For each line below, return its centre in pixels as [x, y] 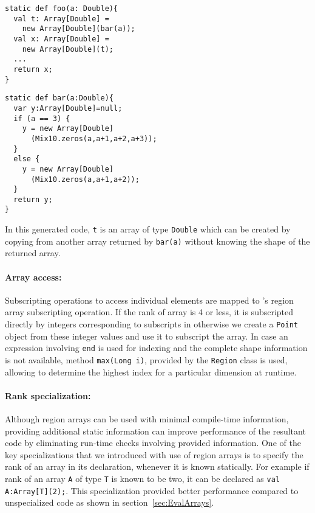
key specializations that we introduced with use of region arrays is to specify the [154, 454]
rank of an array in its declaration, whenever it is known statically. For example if [157, 466]
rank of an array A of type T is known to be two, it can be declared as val [143, 478]
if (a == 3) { [42, 118]
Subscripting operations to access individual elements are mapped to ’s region [149, 300]
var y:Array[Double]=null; [68, 108]
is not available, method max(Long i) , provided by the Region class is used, [146, 359]
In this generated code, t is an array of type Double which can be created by [148, 229]
